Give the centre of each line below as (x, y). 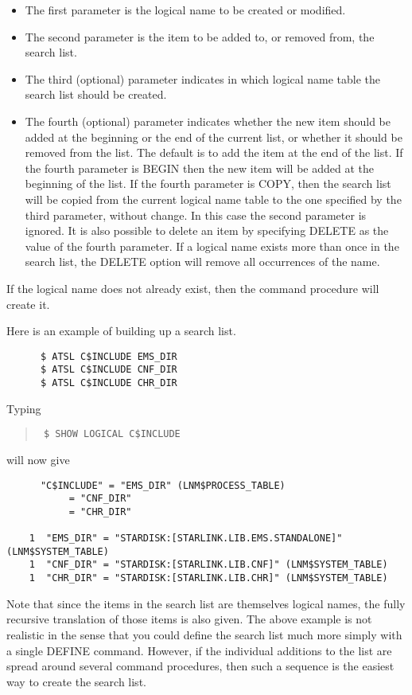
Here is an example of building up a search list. (121, 331)
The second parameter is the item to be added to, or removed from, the (200, 36)
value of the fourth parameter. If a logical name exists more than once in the (212, 246)
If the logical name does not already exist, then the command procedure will (193, 288)
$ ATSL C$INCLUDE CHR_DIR (109, 383)
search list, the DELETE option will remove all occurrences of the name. (202, 262)
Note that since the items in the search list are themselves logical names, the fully (206, 603)
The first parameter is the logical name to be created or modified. (185, 10)
